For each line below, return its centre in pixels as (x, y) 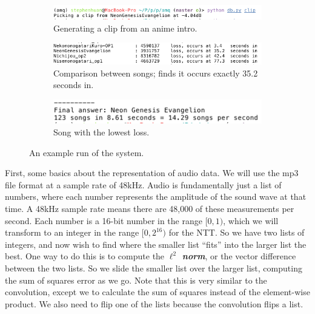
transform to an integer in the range (72, 232)
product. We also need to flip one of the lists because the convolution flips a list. (154, 303)
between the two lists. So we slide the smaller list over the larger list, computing (154, 268)
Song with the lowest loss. (101, 132)
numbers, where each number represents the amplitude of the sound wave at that (156, 196)
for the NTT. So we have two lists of (237, 232)
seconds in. (74, 85)
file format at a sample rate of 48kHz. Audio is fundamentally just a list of (143, 184)
